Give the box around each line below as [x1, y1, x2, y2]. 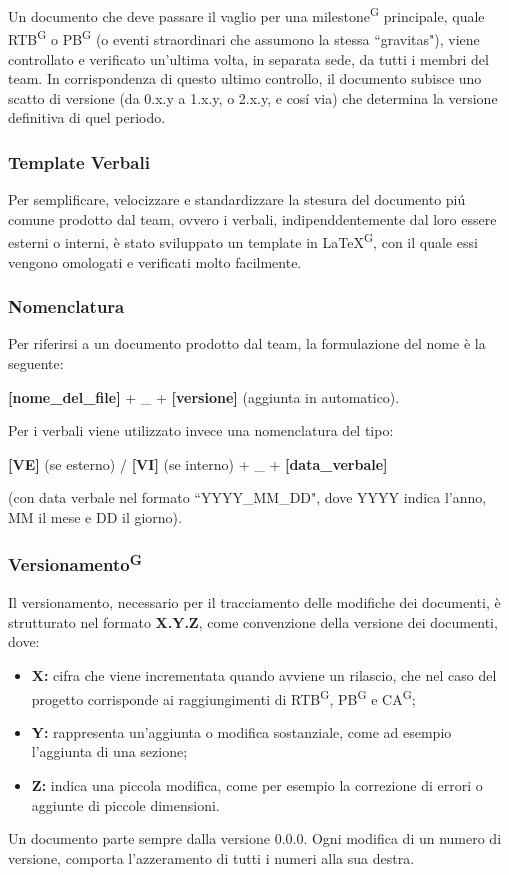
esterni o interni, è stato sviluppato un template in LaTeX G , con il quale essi [8, 229, 478, 252]
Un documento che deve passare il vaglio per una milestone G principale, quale [8, 3, 485, 26]
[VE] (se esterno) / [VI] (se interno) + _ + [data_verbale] [8, 453, 388, 474]
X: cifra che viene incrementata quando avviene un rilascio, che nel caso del [31, 664, 497, 685]
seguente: [8, 352, 64, 373]
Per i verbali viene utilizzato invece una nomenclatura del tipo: [8, 420, 394, 441]
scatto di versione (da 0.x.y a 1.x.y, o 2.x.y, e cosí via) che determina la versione [8, 87, 498, 108]
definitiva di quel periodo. [8, 107, 166, 128]
